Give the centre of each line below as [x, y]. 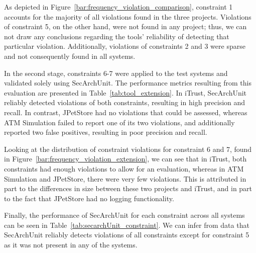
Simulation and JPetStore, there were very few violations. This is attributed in [125, 178]
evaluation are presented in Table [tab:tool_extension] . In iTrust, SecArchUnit [125, 92]
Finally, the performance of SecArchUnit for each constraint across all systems [124, 215]
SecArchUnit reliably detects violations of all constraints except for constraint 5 [127, 235]
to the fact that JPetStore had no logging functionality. [89, 198]
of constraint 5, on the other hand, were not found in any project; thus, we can [125, 26]
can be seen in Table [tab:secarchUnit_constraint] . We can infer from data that [127, 225]
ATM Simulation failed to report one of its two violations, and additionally [119, 122]
